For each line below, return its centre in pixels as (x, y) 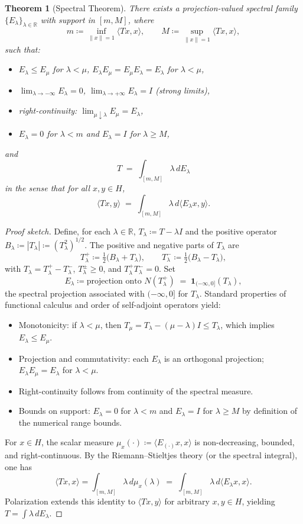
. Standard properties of (243, 293)
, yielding (258, 501)
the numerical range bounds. (70, 422)
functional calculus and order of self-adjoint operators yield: (113, 305)
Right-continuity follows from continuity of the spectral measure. (136, 390)
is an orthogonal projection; (214, 358)
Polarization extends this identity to (70, 501)
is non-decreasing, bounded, (245, 442)
